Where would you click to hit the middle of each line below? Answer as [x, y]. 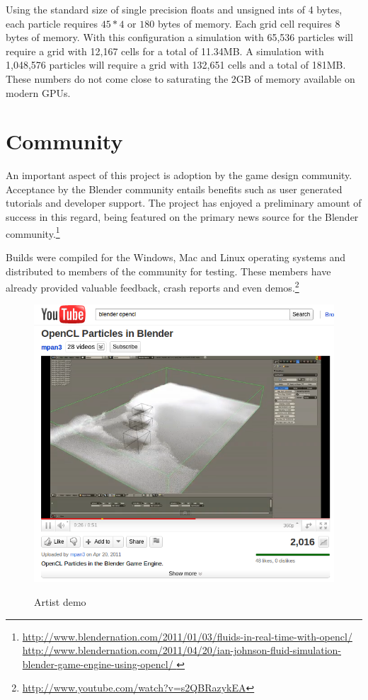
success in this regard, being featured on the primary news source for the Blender [182, 217]
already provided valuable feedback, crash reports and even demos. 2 [153, 286]
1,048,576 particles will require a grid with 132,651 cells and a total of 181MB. [176, 65]
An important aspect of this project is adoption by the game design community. [179, 175]
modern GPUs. [38, 92]
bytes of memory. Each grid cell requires [245, 23]
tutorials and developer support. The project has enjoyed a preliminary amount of [184, 203]
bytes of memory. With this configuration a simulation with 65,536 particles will [179, 37]
